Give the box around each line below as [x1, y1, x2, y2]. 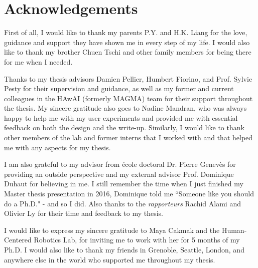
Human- [221, 224, 247, 235]
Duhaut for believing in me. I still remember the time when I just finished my [4, 178, 243, 189]
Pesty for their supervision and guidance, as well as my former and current [4, 83, 234, 94]
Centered [4, 234, 32, 245]
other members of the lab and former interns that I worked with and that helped [4, 132, 253, 143]
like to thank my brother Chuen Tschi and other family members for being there [4, 47, 251, 57]
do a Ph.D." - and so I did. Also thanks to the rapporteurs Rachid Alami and [4, 198, 241, 208]
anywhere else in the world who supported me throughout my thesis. [4, 254, 215, 264]
